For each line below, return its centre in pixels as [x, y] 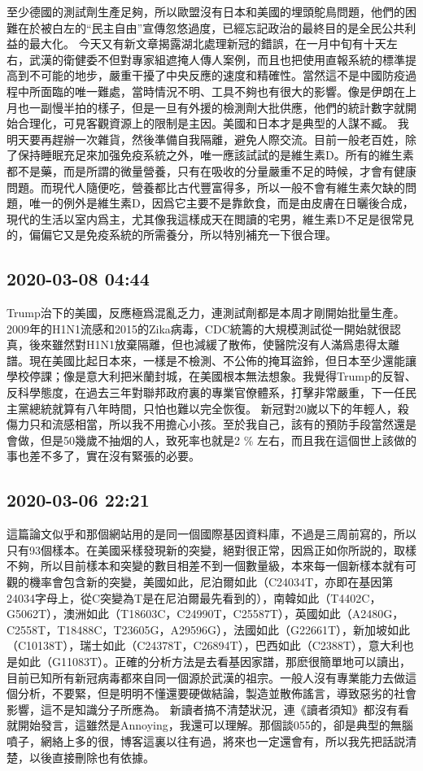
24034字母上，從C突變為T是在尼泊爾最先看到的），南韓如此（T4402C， [194, 597]
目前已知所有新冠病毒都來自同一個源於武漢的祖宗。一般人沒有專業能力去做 [206, 677]
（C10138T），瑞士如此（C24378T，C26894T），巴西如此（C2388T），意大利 [205, 645]
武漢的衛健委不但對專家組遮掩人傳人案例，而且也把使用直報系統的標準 [217, 59]
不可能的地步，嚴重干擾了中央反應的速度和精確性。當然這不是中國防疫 [217, 75]
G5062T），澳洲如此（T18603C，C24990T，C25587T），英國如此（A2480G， [205, 614]
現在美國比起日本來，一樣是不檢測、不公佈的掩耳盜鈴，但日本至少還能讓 [222, 360]
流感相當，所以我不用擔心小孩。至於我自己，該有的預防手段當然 [222, 424]
